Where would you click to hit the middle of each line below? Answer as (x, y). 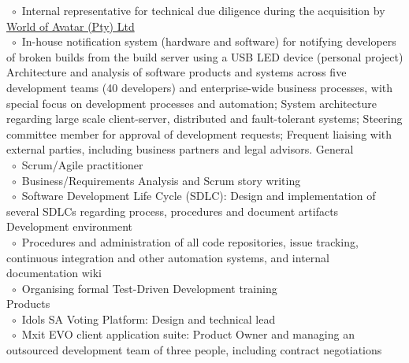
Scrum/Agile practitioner (82, 164)
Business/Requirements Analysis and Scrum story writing (161, 180)
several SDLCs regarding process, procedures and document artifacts (173, 211)
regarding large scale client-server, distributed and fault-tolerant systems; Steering (204, 119)
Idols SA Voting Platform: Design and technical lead (149, 319)
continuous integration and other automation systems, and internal (168, 257)
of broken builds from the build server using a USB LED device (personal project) (205, 56)
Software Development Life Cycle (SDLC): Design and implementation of (199, 196)
